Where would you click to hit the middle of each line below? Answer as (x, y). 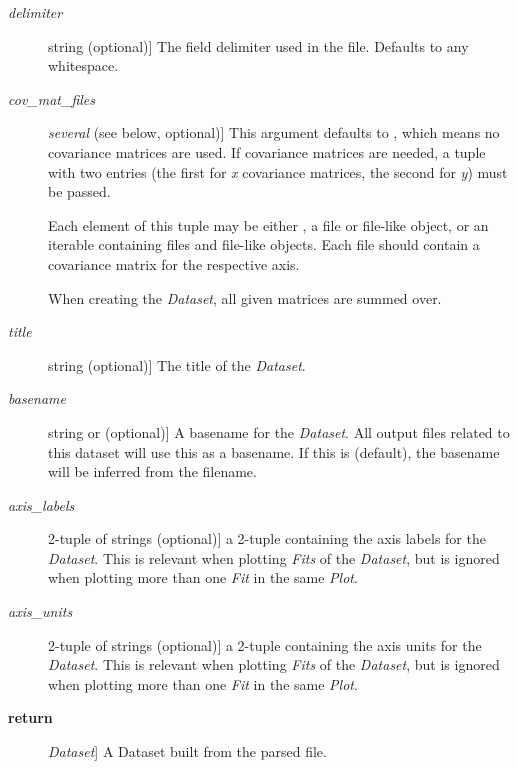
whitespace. (83, 65)
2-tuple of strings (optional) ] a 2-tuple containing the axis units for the (265, 644)
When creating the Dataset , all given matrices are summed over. (245, 297)
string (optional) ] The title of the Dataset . (177, 364)
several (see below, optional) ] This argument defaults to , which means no (274, 132)
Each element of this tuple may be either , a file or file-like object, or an (268, 224)
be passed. (79, 191)
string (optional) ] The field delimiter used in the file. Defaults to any (258, 45)
